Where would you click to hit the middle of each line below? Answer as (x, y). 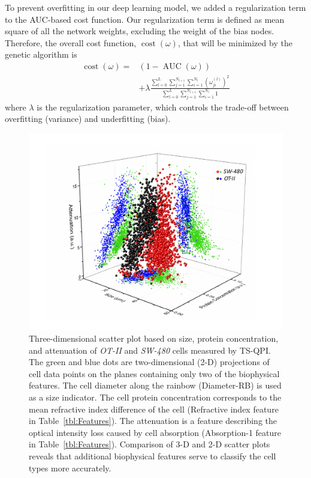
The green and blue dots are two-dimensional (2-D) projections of (149, 362)
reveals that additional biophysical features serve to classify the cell (153, 455)
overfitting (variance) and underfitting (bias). (88, 119)
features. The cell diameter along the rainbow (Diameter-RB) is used (155, 385)
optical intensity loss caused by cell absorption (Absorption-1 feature (155, 432)
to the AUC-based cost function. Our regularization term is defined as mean (145, 19)
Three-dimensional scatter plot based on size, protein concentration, (154, 338)
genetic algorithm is (41, 54)
